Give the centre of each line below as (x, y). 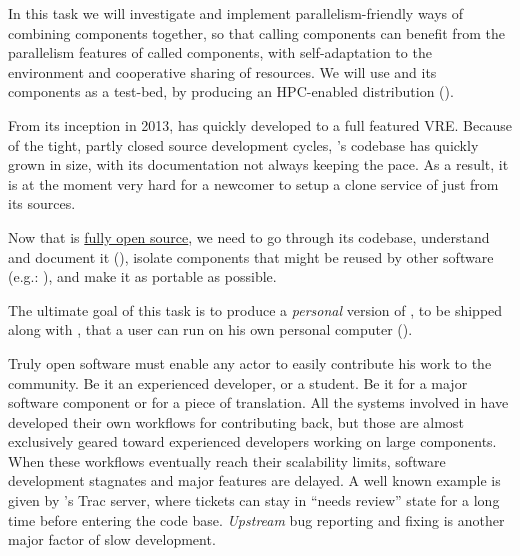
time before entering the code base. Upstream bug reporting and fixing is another (256, 519)
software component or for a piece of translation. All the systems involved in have (258, 402)
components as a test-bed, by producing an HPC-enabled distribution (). (231, 91)
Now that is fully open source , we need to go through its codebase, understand (249, 236)
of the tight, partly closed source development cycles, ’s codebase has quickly (243, 144)
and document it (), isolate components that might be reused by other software (251, 256)
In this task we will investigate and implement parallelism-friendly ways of (236, 13)
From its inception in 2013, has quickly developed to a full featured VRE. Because (260, 124)
